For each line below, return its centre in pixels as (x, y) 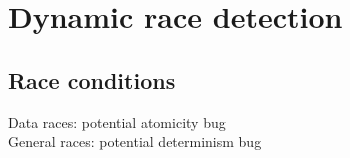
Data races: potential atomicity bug (117, 121)
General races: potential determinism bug (135, 141)
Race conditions (92, 79)
